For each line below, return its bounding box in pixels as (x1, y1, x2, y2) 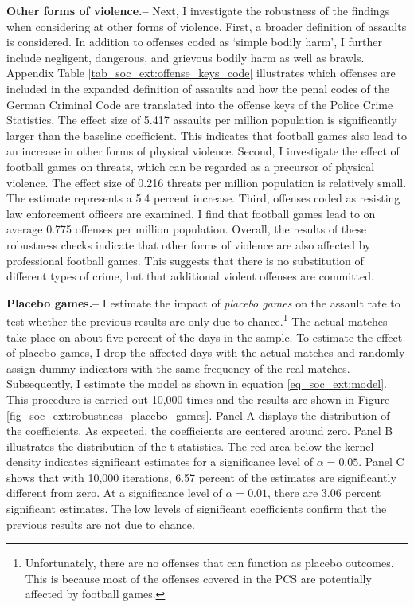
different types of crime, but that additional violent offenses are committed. (6, 268, 374, 284)
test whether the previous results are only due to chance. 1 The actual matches (6, 311, 388, 329)
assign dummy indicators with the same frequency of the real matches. (6, 359, 350, 376)
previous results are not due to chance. (6, 515, 195, 532)
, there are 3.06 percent (268, 484, 381, 501)
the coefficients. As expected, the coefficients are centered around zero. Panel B (6, 422, 393, 439)
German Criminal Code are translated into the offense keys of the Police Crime (6, 96, 393, 112)
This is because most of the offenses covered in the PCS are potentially (25, 570, 372, 586)
